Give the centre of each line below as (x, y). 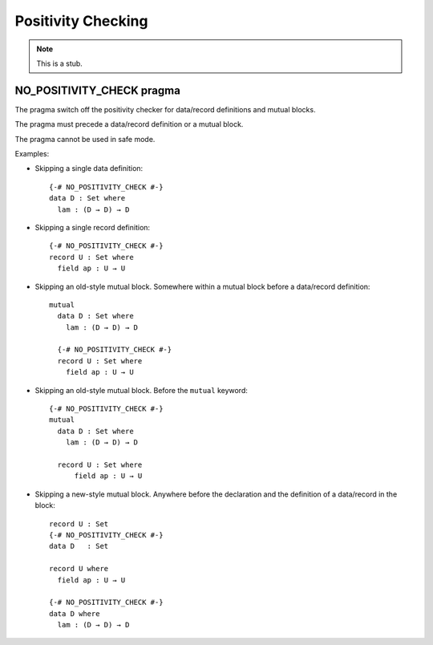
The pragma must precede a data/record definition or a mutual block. (129, 124)
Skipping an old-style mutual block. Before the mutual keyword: (141, 390)
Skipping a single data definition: (89, 168)
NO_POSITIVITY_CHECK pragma (97, 90)
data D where (75, 613)
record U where (79, 569)
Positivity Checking (81, 21)
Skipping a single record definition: (93, 227)
